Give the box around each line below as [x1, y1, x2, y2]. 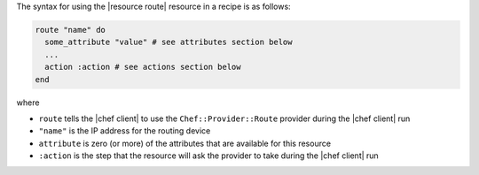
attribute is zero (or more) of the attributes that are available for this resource [38, 138, 332, 148]
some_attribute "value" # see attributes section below [44, 37, 293, 48]
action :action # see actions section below [44, 62, 241, 72]
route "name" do [35, 25, 106, 34]
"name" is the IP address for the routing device [38, 126, 211, 136]
